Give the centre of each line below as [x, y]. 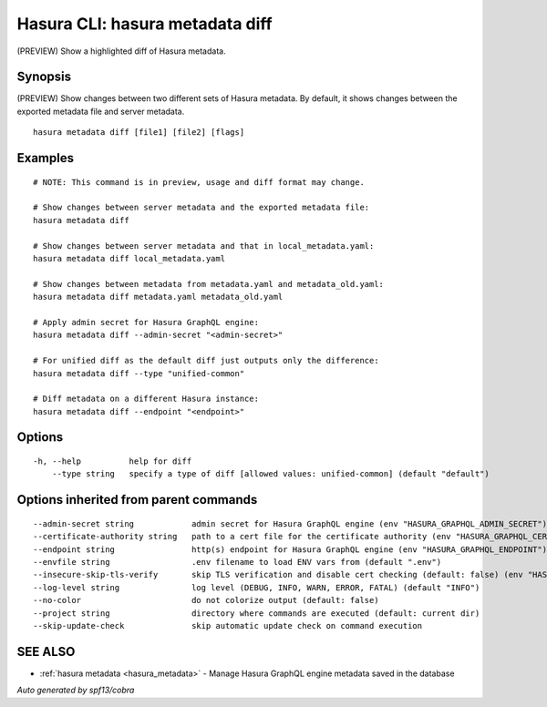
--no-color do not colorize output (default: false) [206, 600]
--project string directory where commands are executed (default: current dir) [257, 613]
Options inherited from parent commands [137, 500]
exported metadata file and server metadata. [101, 111]
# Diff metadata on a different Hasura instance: [146, 399]
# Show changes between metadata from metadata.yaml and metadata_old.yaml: [209, 284]
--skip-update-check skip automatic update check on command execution [228, 625]
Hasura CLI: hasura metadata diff [144, 24]
